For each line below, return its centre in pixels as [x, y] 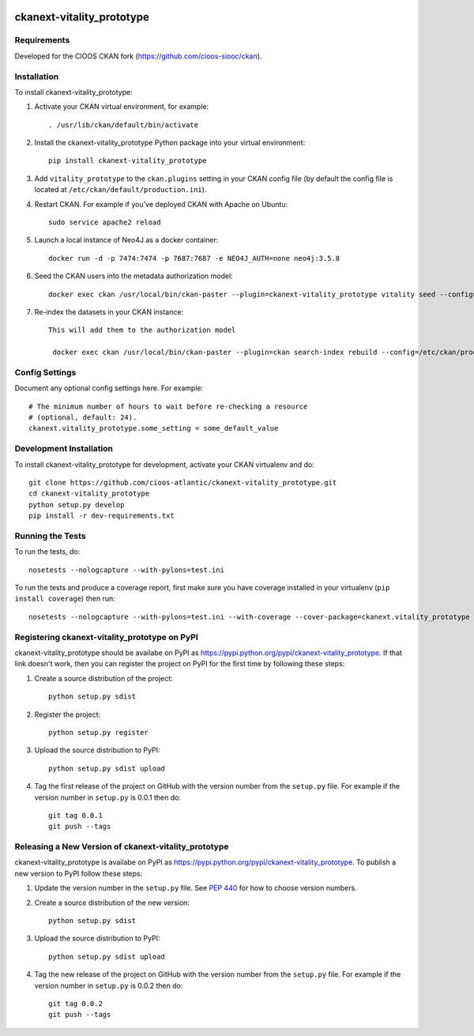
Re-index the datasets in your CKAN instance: [109, 311]
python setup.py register [99, 732]
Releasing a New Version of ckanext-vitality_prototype [122, 847]
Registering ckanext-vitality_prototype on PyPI [106, 637]
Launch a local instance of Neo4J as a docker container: [126, 240]
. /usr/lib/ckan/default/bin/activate [124, 125]
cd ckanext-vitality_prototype [89, 494]
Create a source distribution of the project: [103, 678]
